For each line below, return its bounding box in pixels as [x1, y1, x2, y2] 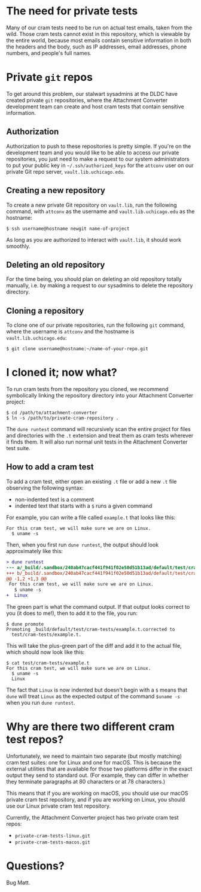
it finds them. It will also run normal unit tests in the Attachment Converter [6, 438, 188, 445]
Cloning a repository [6, 305, 84, 315]
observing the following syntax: [6, 484, 84, 491]
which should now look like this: [6, 648, 85, 656]
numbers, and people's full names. [6, 49, 92, 56]
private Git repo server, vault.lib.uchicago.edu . [6, 168, 125, 175]
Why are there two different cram [6, 720, 175, 734]
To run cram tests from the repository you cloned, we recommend [6, 386, 169, 393]
